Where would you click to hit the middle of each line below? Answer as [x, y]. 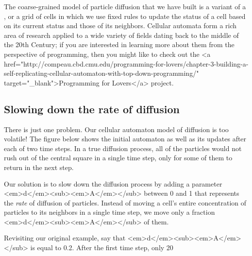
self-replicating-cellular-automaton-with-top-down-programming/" [101, 73]
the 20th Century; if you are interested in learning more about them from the [119, 44]
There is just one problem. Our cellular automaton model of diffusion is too [116, 129]
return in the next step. [39, 167]
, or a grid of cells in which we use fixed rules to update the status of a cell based [125, 16]
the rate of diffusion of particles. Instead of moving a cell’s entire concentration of [125, 202]
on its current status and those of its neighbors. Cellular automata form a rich [120, 26]
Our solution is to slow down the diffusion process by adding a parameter [113, 183]
